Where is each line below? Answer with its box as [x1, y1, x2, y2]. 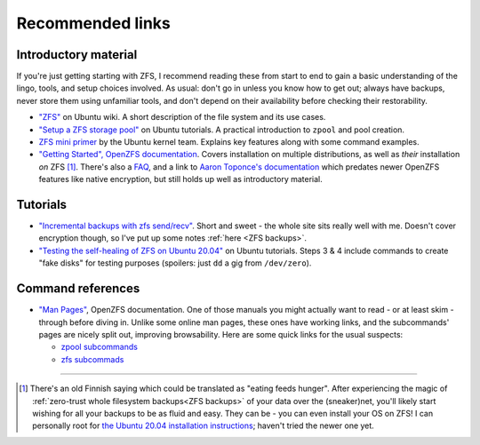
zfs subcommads [60, 354, 124, 364]
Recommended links [16, 13, 171, 33]
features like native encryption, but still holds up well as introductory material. [38, 174, 324, 185]
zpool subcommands [60, 342, 138, 353]
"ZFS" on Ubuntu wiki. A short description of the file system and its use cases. [38, 112, 326, 123]
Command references [16, 281, 140, 297]
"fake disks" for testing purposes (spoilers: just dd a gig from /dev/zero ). [38, 258, 312, 268]
